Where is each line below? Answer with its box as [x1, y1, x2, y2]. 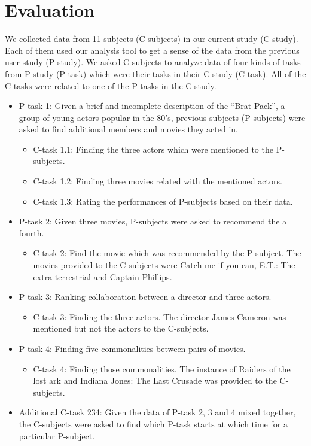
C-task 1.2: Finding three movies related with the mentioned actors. [33, 175, 282, 187]
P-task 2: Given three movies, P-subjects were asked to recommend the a [19, 215, 287, 227]
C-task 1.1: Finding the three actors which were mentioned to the [33, 142, 273, 155]
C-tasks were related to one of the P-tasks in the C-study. [5, 79, 217, 92]
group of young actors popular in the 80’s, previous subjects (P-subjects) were [19, 111, 306, 123]
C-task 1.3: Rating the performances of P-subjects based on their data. [33, 195, 293, 207]
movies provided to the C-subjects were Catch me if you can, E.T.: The [33, 259, 295, 271]
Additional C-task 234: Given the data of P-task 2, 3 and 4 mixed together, [19, 406, 296, 418]
